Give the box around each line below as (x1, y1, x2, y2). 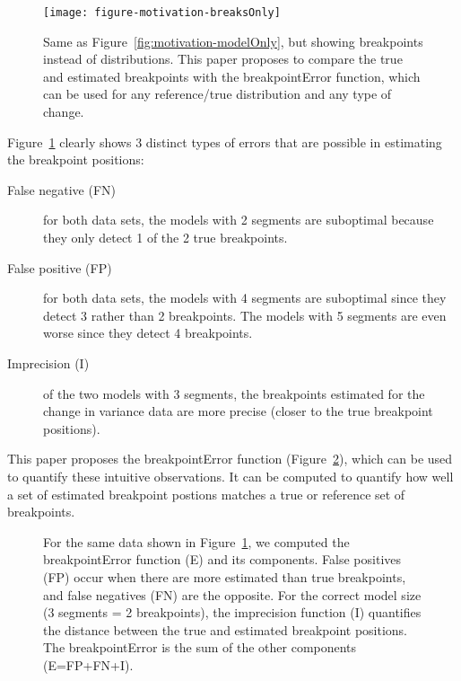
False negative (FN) (7, 180, 117, 199)
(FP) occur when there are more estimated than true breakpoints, (43, 567, 406, 586)
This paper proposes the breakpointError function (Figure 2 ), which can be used (7, 449, 453, 468)
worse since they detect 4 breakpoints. (43, 323, 253, 342)
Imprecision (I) (7, 353, 90, 372)
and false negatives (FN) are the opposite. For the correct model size (43, 585, 422, 604)
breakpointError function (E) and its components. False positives (43, 550, 402, 569)
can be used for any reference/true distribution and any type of (43, 84, 392, 103)
